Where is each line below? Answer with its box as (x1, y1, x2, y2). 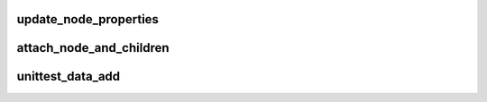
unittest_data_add (16, 69, 121, 84)
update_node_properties (16, 12, 160, 27)
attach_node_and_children (16, 40, 170, 55)
